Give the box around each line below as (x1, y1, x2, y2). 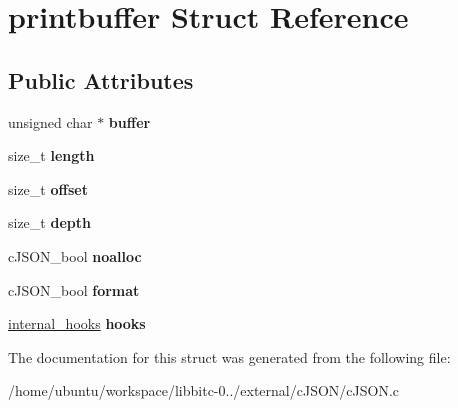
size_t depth (8, 212, 91, 233)
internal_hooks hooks (8, 313, 146, 334)
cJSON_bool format (8, 279, 140, 300)
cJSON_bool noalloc (8, 245, 142, 266)
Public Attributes (8, 64, 194, 95)
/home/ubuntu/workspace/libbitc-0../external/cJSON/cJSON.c (8, 380, 400, 401)
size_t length (8, 145, 95, 166)
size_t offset (8, 178, 88, 199)
